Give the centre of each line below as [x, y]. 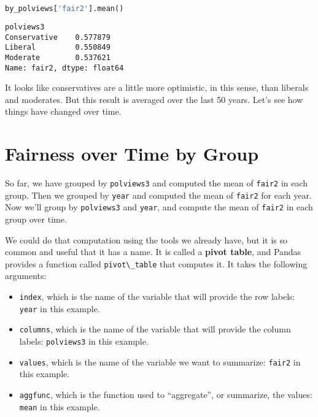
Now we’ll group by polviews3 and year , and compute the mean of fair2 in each [159, 207]
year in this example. [60, 308]
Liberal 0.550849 [58, 48]
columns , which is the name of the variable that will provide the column [155, 329]
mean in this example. [60, 406]
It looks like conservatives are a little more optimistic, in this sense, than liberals [157, 87]
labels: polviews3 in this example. [84, 341]
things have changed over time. [63, 111]
